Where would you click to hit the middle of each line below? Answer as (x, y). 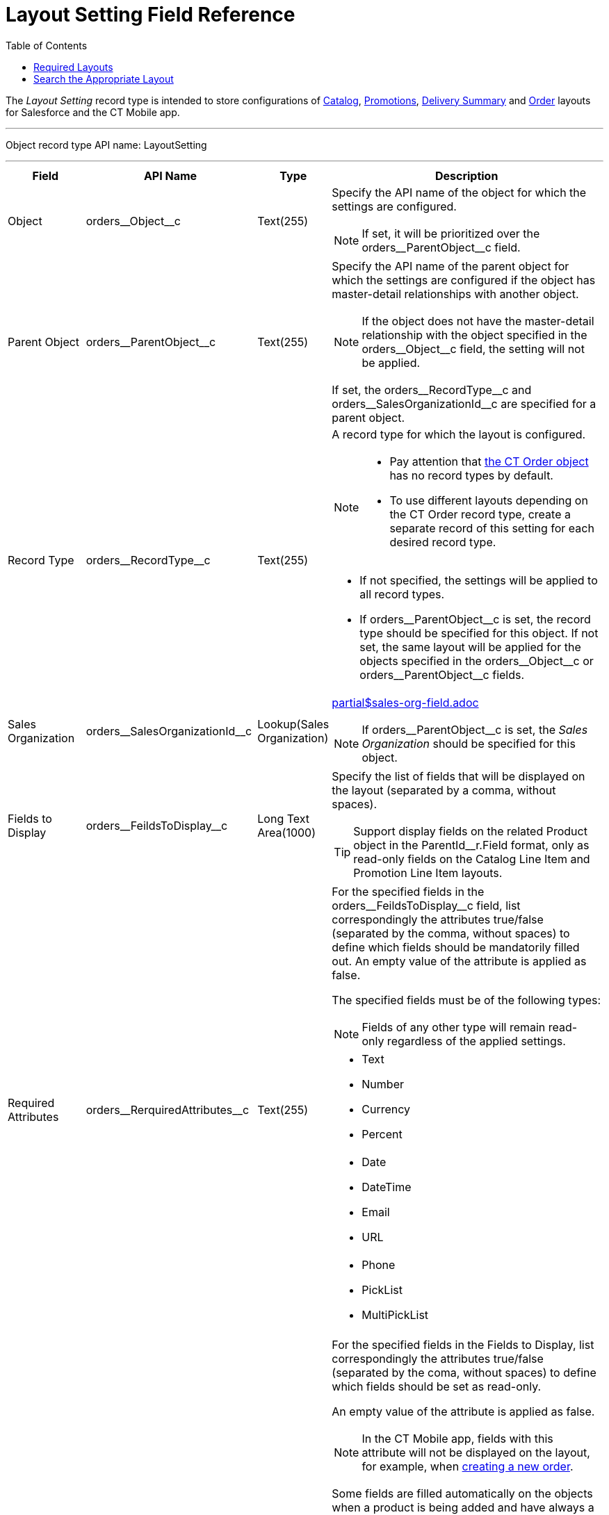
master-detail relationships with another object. (455, 294)
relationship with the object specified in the (474, 335)
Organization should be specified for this (469, 743)
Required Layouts (73, 67)
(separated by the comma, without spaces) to (451, 933)
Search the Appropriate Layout (104, 79)
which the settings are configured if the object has (464, 280)
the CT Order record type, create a (480, 514)
